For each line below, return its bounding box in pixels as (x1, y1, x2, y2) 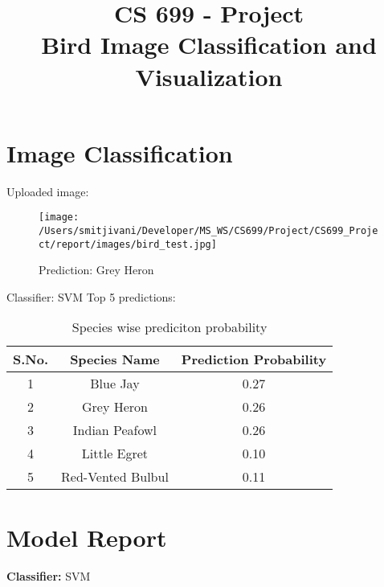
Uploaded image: (6, 183, 89, 199)
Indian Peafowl (72, 421, 157, 440)
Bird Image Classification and (41, 28, 377, 61)
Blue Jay (90, 374, 140, 393)
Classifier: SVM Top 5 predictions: (6, 288, 176, 305)
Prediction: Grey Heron (39, 261, 154, 278)
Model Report (6, 520, 167, 553)
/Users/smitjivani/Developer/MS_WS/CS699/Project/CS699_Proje (39, 224, 378, 236)
